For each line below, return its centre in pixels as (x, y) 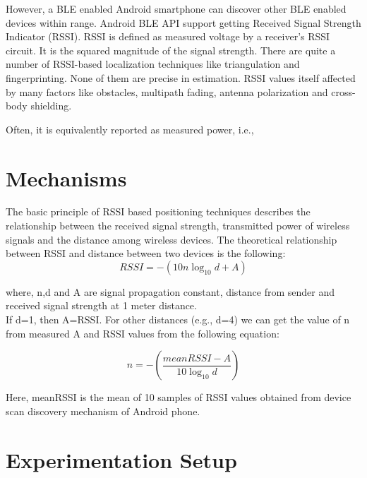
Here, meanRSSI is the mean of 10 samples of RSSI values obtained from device (179, 397)
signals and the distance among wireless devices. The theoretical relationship (172, 239)
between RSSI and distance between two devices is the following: (146, 253)
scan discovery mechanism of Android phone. (103, 411)
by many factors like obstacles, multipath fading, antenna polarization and (167, 91)
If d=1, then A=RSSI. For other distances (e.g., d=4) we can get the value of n (178, 319)
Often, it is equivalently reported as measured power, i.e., (130, 129)
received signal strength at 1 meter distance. (101, 305)
